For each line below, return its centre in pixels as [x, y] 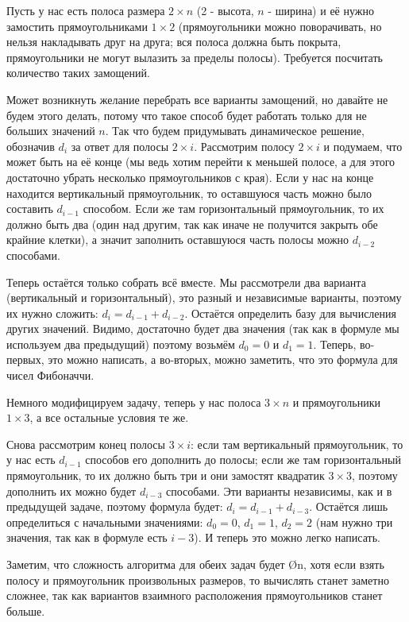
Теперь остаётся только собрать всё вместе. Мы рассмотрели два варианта [186, 282]
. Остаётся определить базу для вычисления [290, 313]
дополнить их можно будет [71, 491]
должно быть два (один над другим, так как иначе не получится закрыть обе [192, 224]
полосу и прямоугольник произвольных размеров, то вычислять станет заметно [198, 580]
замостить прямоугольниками [77, 26]
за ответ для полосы [120, 146]
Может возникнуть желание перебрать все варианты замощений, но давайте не [197, 99]
